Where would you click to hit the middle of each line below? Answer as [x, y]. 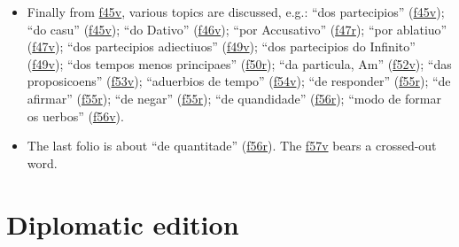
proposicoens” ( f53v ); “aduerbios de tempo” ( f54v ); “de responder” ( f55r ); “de [239, 81]
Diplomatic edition [123, 224]
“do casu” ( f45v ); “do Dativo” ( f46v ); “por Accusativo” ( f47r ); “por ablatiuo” [237, 29]
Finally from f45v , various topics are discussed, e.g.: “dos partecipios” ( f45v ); [236, 12]
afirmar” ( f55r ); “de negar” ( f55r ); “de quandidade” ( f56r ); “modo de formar [234, 98]
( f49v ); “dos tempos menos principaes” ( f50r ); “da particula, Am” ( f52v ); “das [239, 63]
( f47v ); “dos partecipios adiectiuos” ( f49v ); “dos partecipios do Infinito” [221, 46]
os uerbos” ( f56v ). [75, 116]
